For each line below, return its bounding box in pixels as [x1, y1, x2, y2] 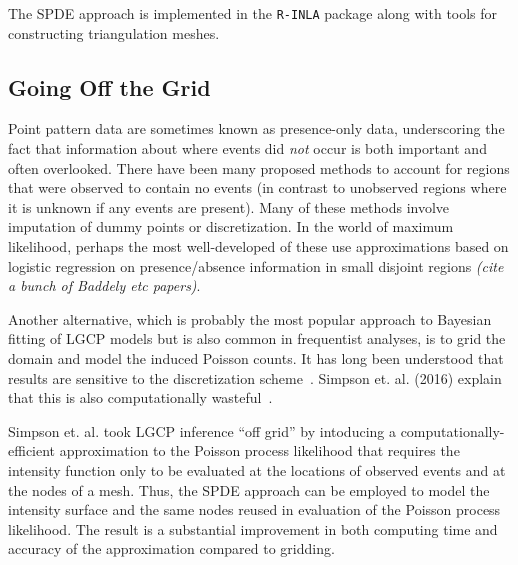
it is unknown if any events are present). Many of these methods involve [8, 196, 450, 217]
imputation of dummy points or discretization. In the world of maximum [8, 216, 454, 237]
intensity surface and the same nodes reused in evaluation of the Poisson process [8, 499, 501, 520]
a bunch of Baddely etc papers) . [8, 275, 201, 296]
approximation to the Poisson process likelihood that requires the [59, 440, 460, 461]
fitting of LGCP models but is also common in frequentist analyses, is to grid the [8, 328, 506, 349]
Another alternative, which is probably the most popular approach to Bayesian [8, 308, 492, 329]
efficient [8, 440, 56, 461]
